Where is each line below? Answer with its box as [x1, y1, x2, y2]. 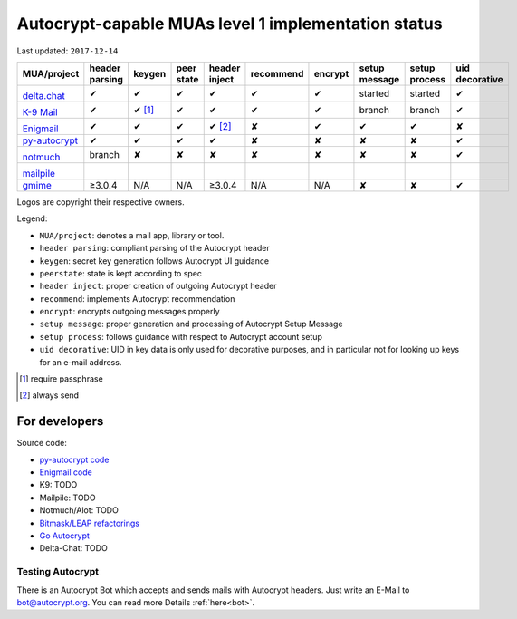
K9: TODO [39, 479, 78, 490]
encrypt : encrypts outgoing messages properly [39, 306, 221, 317]
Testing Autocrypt [16, 566, 100, 578]
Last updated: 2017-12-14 [16, 45, 119, 56]
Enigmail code [39, 467, 92, 478]
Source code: [16, 438, 67, 449]
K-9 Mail [22, 105, 58, 118]
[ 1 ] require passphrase [19, 373, 103, 384]
